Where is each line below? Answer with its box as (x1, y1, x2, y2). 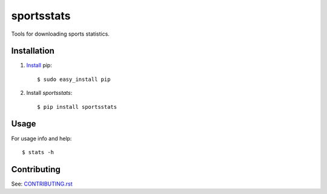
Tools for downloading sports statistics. (11, 30, 110, 37)
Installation (11, 46, 54, 56)
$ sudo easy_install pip (37, 76, 111, 83)
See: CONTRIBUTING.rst (11, 180, 73, 187)
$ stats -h (22, 149, 54, 155)
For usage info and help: (11, 135, 72, 142)
